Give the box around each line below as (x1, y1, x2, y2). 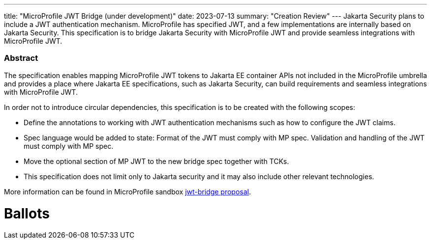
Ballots (4, 205, 50, 222)
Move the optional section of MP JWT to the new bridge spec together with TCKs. (24, 157, 289, 165)
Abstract (4, 53, 38, 63)
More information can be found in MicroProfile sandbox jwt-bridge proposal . (4, 187, 251, 196)
